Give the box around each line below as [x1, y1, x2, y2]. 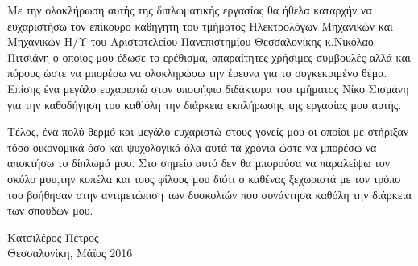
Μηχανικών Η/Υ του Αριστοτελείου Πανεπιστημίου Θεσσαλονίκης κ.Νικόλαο [7, 33, 374, 50]
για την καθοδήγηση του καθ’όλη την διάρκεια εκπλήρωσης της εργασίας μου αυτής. [7, 96, 402, 113]
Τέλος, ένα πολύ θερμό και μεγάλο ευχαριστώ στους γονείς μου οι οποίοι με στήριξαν [7, 123, 409, 140]
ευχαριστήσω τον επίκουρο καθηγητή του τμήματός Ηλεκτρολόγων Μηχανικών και [7, 17, 393, 34]
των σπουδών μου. [7, 202, 93, 219]
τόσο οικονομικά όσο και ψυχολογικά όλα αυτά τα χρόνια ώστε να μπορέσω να [7, 138, 377, 155]
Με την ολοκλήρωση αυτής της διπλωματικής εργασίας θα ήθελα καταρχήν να [7, 2, 372, 18]
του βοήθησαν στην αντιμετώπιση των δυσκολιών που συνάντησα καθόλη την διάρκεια [7, 186, 412, 203]
